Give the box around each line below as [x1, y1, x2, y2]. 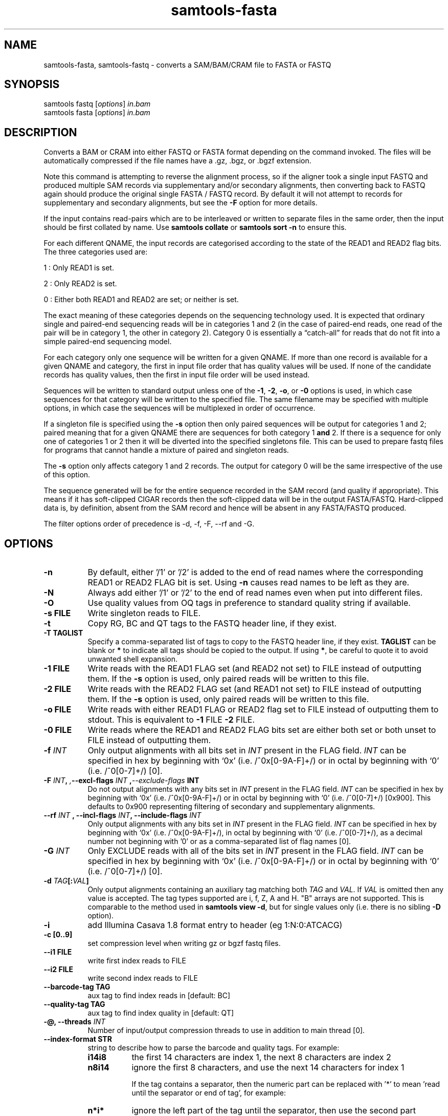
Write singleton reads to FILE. [87, 608, 201, 619]
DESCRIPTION [4, 125, 77, 139]
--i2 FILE [43, 965, 73, 974]
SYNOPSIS [4, 78, 60, 91]
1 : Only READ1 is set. [43, 263, 114, 272]
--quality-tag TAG [43, 1000, 105, 1009]
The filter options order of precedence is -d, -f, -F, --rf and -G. [43, 519, 255, 529]
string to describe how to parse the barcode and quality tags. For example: [87, 1043, 340, 1052]
